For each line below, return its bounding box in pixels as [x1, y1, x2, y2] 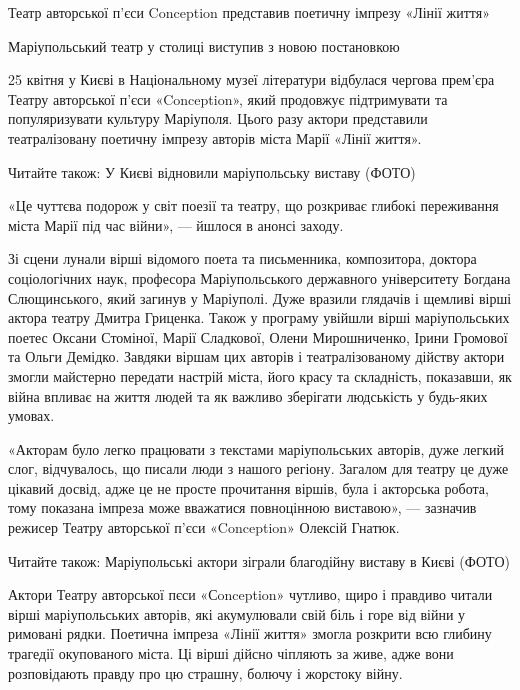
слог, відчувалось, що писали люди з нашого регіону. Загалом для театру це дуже [8, 458, 509, 479]
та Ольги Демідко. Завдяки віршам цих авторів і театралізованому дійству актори [8, 346, 505, 367]
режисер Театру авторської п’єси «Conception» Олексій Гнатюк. [8, 517, 400, 538]
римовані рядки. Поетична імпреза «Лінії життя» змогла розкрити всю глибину [8, 623, 492, 644]
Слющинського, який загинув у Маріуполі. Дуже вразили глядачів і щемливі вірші [8, 287, 512, 308]
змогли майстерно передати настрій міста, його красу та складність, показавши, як [8, 365, 512, 386]
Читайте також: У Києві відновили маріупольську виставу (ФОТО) [8, 161, 416, 182]
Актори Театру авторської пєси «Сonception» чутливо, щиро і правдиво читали [8, 584, 493, 605]
